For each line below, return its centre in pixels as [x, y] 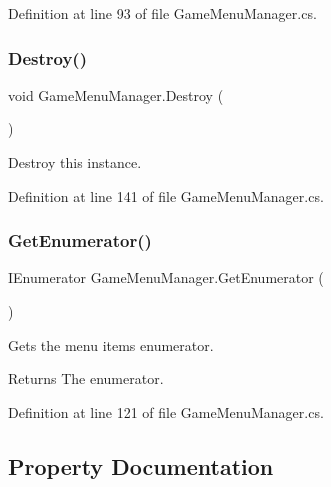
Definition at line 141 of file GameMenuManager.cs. [166, 195]
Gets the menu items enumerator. [111, 344]
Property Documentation [141, 465]
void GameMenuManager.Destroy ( [116, 94]
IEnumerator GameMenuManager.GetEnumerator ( [166, 277]
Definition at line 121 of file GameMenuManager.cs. [166, 411]
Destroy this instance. [75, 162]
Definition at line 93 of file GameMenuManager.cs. [162, 13]
